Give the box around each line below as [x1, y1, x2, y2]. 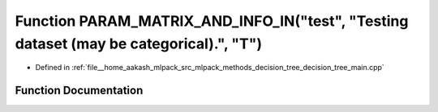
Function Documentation [15, 84, 144, 97]
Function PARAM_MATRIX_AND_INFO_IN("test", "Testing [15, 12, 409, 30]
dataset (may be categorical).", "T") [15, 35, 263, 52]
